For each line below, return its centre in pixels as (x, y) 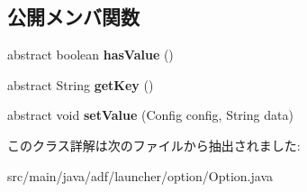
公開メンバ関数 (73, 17)
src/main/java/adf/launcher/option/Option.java (140, 175)
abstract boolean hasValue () (90, 55)
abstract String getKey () (81, 84)
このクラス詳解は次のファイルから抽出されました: (154, 145)
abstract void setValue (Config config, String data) (150, 115)
